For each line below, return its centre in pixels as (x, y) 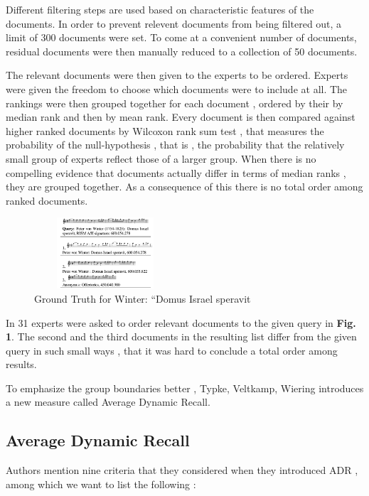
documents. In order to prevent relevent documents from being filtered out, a (174, 23)
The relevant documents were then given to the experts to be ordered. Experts (177, 75)
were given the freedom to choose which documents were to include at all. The (177, 88)
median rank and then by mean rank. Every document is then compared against (181, 117)
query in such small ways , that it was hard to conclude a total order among (172, 350)
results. (21, 364)
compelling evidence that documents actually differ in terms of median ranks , (176, 172)
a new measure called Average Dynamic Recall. (108, 402)
